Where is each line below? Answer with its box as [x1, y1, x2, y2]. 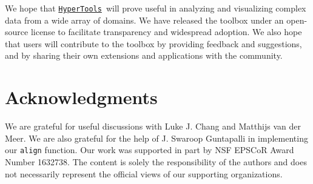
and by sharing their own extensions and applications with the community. [5, 49, 283, 62]
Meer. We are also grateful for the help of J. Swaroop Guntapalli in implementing [5, 131, 308, 144]
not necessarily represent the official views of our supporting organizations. [5, 167, 283, 180]
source [5, 25, 29, 38]
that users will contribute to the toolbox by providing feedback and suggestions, [5, 37, 302, 50]
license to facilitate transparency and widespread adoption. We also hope [30, 25, 302, 38]
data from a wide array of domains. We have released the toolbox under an [5, 13, 284, 26]
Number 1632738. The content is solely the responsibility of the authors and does [5, 156, 307, 168]
